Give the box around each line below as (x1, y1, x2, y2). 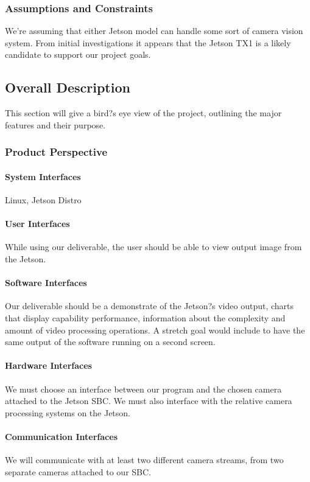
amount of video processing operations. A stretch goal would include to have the (5, 323, 305, 336)
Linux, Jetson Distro (5, 194, 82, 206)
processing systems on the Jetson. (5, 406, 130, 419)
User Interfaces (5, 217, 70, 230)
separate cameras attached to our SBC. (5, 465, 151, 478)
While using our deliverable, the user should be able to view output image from (5, 240, 302, 253)
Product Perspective (5, 144, 108, 159)
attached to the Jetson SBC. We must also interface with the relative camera (5, 394, 292, 407)
